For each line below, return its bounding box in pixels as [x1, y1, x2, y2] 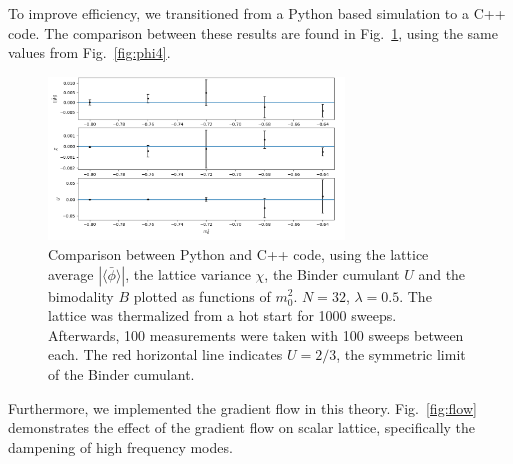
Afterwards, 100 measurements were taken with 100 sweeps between [48, 324, 464, 345]
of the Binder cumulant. [48, 363, 195, 384]
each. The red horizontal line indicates [48, 344, 283, 365]
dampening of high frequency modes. [8, 436, 233, 457]
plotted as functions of [133, 285, 271, 306]
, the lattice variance [125, 263, 251, 284]
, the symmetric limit [336, 344, 466, 365]
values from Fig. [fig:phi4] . [8, 42, 171, 63]
